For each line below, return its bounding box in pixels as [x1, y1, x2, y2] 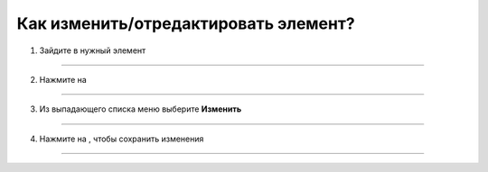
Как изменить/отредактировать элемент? [16, 14, 356, 33]
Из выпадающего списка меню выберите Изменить [39, 104, 242, 114]
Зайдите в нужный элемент [39, 45, 146, 56]
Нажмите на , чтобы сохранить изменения [39, 133, 204, 144]
